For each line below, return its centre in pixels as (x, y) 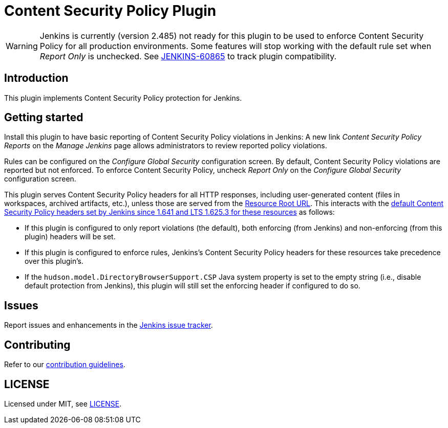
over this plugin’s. (54, 261)
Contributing (37, 345)
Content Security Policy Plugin (110, 11)
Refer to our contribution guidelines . (65, 365)
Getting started (44, 118)
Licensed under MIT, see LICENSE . (63, 403)
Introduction (36, 78)
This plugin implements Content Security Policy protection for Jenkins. (123, 98)
